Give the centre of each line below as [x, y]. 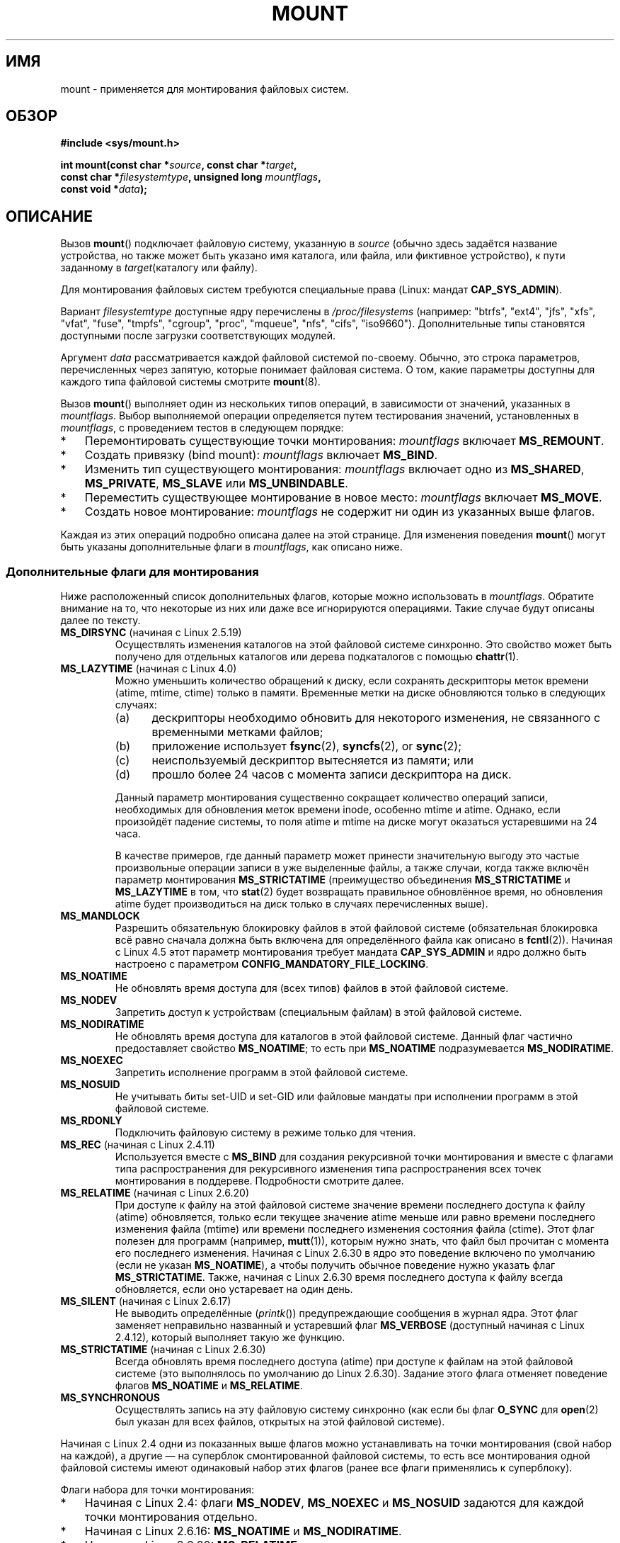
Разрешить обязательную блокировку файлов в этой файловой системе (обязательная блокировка [356, 928]
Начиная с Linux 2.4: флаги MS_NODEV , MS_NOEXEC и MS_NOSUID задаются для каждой [334, 1503]
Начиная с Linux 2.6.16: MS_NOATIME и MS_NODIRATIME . [243, 1531]
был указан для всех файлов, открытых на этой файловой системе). [280, 1422]
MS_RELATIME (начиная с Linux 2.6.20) [155, 1193]
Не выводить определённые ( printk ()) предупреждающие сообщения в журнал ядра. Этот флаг [346, 1313]
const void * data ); [104, 189]
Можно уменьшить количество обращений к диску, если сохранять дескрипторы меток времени [352, 681]
